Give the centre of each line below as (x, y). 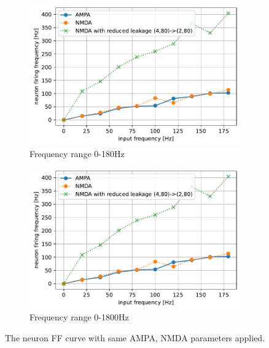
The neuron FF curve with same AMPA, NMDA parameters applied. (135, 337)
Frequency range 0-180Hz (77, 153)
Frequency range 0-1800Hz (79, 317)
